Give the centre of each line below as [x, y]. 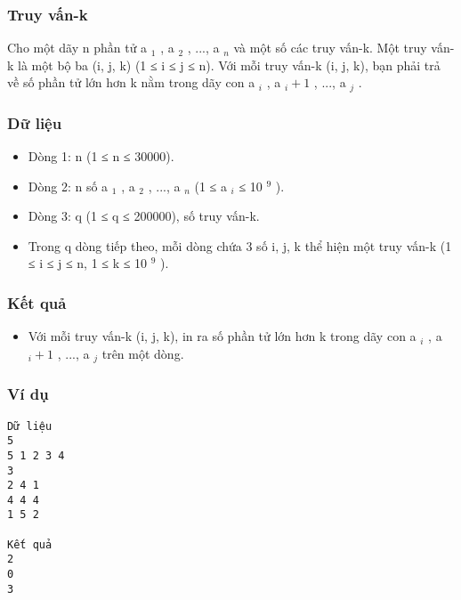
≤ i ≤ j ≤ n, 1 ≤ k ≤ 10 [88, 263]
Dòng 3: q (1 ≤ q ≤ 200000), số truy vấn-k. [144, 216]
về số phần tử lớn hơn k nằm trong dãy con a [131, 82]
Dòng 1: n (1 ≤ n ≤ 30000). [101, 156]
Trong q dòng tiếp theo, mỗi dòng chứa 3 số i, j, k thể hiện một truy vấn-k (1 [240, 245]
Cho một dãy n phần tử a [77, 48]
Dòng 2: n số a [68, 186]
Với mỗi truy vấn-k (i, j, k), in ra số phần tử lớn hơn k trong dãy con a [222, 336]
